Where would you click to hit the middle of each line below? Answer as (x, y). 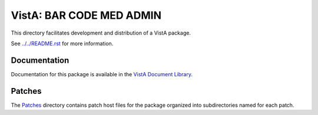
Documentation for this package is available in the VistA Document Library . (102, 74)
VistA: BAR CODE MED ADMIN (86, 15)
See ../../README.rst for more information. (62, 43)
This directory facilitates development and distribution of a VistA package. (101, 33)
